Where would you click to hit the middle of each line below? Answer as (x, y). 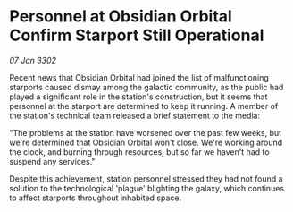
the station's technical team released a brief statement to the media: (135, 115)
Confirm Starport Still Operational (137, 35)
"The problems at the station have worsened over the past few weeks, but (146, 132)
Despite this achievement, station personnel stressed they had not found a (146, 178)
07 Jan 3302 (33, 60)
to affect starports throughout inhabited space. (95, 198)
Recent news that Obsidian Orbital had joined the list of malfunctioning (139, 77)
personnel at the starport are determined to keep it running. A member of (144, 106)
